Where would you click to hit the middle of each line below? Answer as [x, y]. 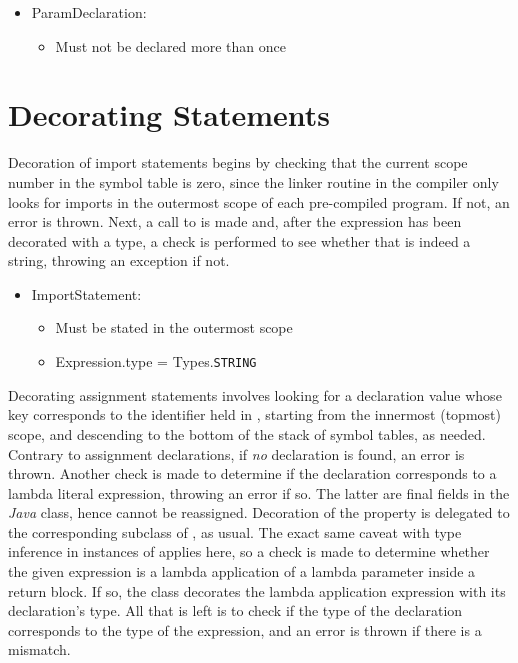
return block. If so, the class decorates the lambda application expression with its [257, 590]
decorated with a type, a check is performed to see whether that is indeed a [239, 240]
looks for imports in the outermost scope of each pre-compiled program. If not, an [259, 201]
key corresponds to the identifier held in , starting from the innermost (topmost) [254, 414]
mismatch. [39, 649]
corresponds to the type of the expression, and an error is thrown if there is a [245, 629]
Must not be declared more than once [170, 45]
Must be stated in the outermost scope [174, 327]
